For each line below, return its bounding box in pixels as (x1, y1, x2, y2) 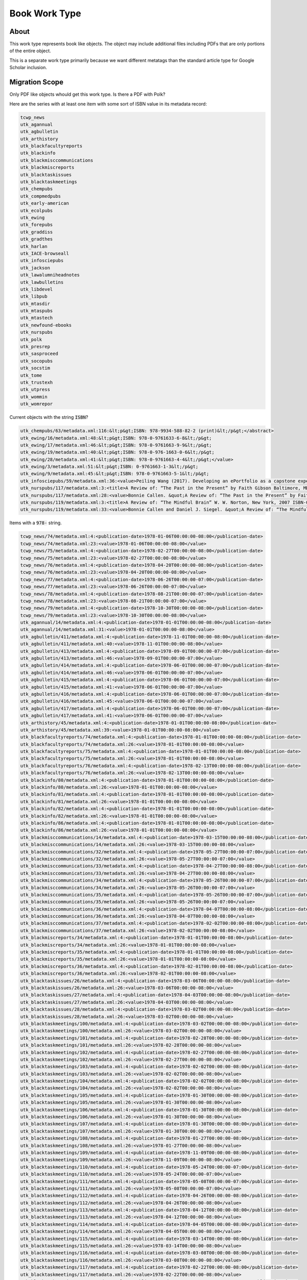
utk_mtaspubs (20, 308, 53, 314)
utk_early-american (20, 200, 69, 206)
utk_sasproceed (20, 351, 58, 357)
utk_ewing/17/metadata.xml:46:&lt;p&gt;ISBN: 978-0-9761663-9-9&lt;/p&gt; (20, 442, 212, 448)
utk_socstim (20, 365, 51, 371)
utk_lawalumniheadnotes (20, 272, 80, 278)
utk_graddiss (20, 229, 53, 235)
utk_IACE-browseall (20, 250, 69, 256)
